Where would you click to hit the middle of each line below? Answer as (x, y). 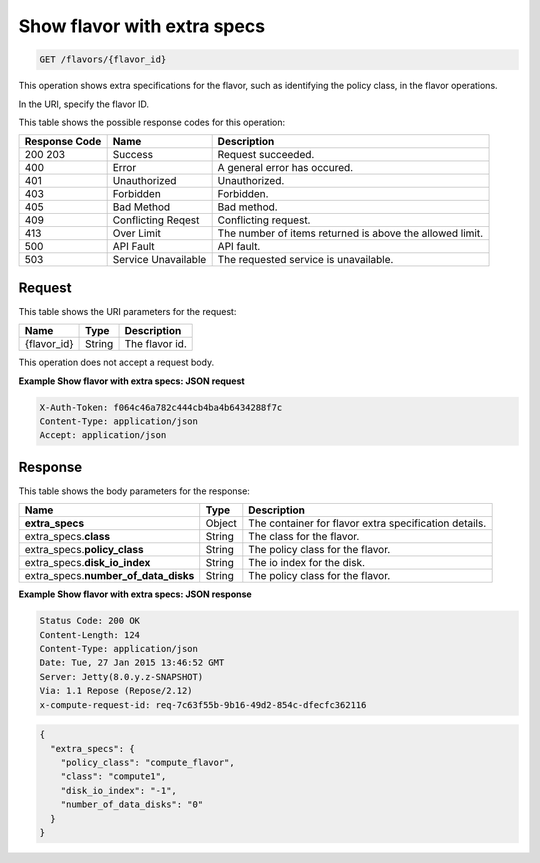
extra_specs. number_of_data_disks (109, 576)
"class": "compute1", (113, 776)
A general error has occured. (285, 168)
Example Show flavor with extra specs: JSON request (131, 381)
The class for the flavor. (304, 537)
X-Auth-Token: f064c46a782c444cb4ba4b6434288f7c (161, 407)
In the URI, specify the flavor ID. (84, 104)
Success (133, 155)
